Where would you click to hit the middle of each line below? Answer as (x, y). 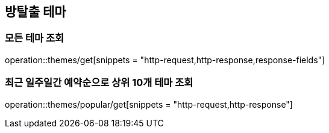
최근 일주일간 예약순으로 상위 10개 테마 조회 (99, 83)
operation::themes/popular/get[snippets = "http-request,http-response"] (149, 104)
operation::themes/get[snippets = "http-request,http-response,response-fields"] (165, 60)
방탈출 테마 (36, 12)
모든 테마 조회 (35, 38)
